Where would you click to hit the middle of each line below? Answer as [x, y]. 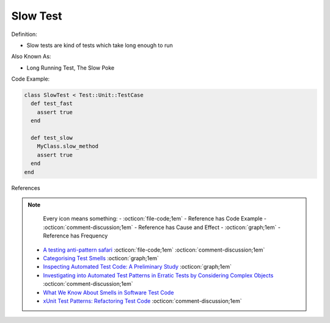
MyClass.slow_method [68, 146]
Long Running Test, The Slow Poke [71, 68]
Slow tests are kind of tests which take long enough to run [100, 45]
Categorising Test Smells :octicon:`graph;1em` [101, 258]
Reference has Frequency [75, 236]
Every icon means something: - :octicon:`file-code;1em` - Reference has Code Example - [155, 219]
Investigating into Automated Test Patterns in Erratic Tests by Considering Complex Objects [158, 275]
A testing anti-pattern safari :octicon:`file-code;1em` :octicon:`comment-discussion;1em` [154, 250]
